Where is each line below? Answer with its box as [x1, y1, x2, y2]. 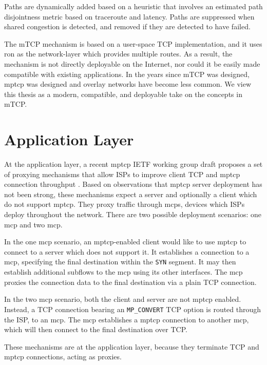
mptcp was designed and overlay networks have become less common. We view [4, 79, 252, 89]
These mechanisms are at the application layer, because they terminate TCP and [4, 341, 259, 352]
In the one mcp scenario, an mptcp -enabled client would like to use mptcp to [4, 236, 246, 247]
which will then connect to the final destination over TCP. [4, 324, 187, 335]
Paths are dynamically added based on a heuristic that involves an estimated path [4, 1, 263, 11]
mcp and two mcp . [4, 219, 63, 229]
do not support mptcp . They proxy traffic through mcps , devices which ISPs [4, 199, 245, 209]
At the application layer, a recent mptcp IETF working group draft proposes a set [4, 159, 263, 169]
